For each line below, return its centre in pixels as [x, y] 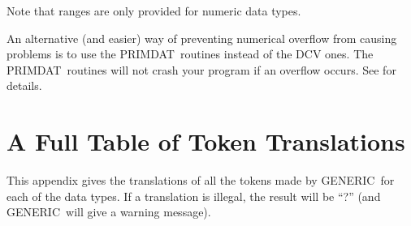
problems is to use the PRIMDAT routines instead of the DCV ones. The [190, 54]
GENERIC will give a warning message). [109, 212]
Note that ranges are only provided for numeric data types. [154, 11]
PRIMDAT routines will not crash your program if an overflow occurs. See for [201, 69]
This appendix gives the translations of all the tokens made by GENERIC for [201, 180]
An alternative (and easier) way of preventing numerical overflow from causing [202, 38]
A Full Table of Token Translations [206, 141]
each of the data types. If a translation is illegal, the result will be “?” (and [194, 196]
